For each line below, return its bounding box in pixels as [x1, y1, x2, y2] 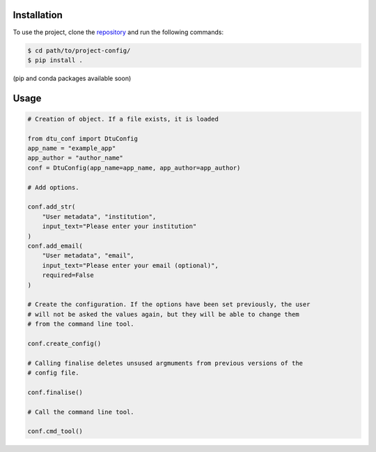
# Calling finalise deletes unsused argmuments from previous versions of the [27, 359, 303, 367]
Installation [13, 9, 63, 21]
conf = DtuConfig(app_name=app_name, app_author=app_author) [27, 164, 241, 172]
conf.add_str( [27, 203, 76, 211]
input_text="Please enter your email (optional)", [42, 262, 219, 269]
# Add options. [27, 183, 79, 191]
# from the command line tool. [27, 320, 135, 328]
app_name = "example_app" [27, 144, 116, 153]
